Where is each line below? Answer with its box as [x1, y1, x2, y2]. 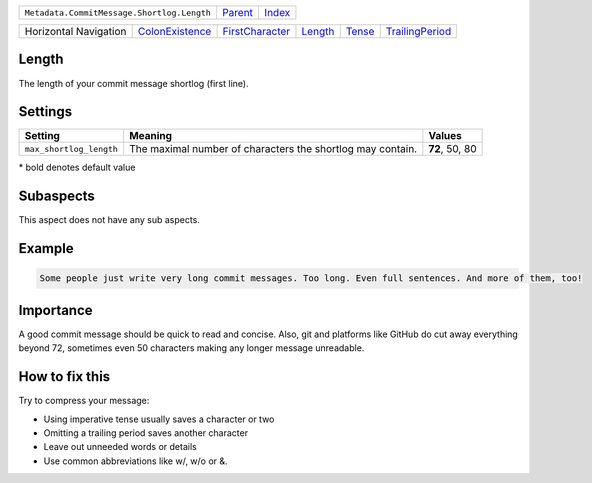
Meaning [128, 129, 173, 143]
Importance [18, 301, 94, 319]
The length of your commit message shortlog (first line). [18, 77, 249, 89]
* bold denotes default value [18, 161, 136, 174]
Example [18, 240, 74, 257]
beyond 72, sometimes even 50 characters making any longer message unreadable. [18, 342, 365, 354]
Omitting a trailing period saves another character [43, 426, 249, 439]
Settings [18, 103, 73, 120]
